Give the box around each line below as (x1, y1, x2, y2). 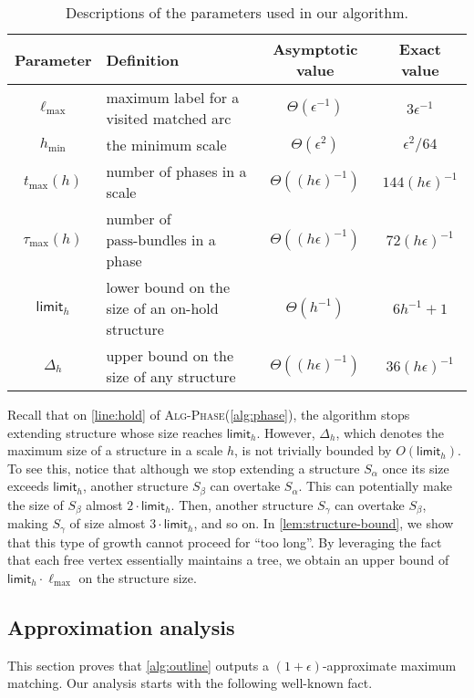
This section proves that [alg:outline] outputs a (7, 655, 269, 674)
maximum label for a (106, 87, 240, 108)
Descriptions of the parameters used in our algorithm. (66, 2, 408, 23)
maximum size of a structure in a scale (7, 441, 223, 460)
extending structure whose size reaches (7, 422, 223, 442)
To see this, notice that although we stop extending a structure (7, 458, 360, 477)
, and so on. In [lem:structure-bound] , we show (193, 514, 454, 533)
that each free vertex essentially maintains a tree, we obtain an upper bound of (7, 550, 449, 569)
